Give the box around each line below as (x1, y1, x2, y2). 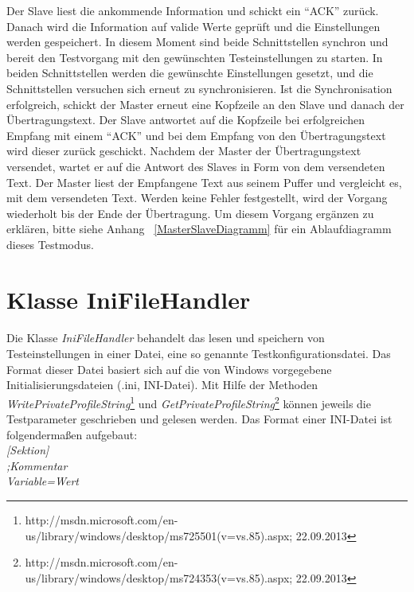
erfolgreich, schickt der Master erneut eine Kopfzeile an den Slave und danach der (6, 95, 404, 112)
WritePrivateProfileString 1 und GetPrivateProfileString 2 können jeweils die (6, 392, 371, 411)
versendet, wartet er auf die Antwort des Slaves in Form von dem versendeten (6, 158, 385, 174)
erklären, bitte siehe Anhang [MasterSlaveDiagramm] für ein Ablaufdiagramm (6, 220, 392, 237)
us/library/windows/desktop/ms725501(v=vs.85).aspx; (25, 527, 293, 543)
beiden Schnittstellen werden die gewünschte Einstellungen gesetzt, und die (6, 64, 373, 81)
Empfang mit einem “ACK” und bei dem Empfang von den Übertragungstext (6, 127, 386, 143)
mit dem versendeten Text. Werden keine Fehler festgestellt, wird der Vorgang (6, 189, 388, 206)
